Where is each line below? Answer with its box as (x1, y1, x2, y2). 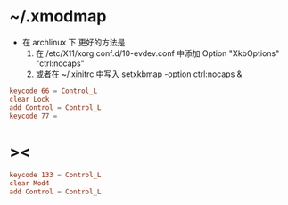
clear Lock (9, 94, 50, 103)
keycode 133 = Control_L (9, 171, 102, 180)
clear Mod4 (9, 179, 50, 188)
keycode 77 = (9, 111, 58, 120)
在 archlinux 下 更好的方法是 (21, 37, 126, 47)
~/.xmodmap (9, 6, 107, 27)
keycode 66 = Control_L (9, 86, 98, 95)
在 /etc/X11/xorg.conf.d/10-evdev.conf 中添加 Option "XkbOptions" (35, 47, 280, 59)
